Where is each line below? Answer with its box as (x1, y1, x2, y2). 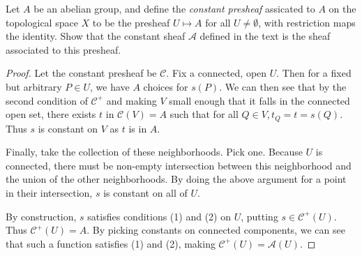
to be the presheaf (92, 15, 170, 29)
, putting (241, 209, 278, 223)
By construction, (6, 209, 77, 223)
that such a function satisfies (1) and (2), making (6, 236, 216, 250)
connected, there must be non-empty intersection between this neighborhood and (6, 158, 352, 172)
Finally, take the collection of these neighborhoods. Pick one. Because (6, 144, 303, 159)
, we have (89, 79, 130, 93)
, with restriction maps (258, 15, 356, 29)
